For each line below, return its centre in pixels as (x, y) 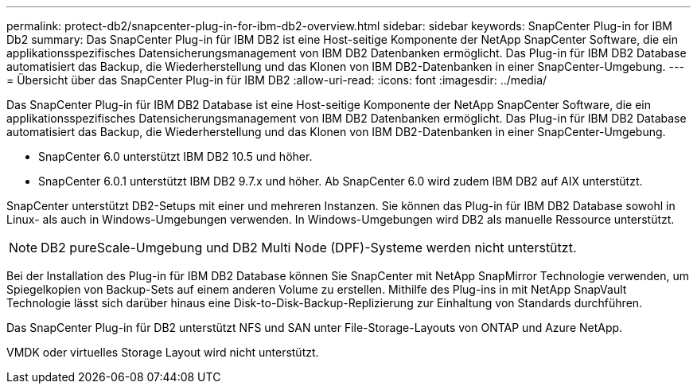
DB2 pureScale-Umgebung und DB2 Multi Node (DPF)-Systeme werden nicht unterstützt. (309, 248)
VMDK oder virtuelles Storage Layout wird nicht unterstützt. (163, 352)
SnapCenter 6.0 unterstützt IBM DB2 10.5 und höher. (175, 156)
